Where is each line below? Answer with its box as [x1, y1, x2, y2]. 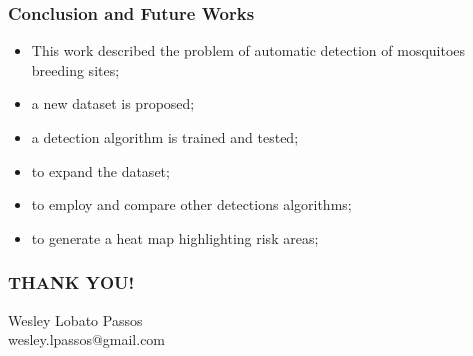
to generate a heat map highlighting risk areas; [31, 227, 319, 248]
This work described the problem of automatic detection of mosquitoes [31, 40, 466, 61]
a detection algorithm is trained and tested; [31, 127, 299, 147]
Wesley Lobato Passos [8, 309, 143, 330]
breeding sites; [31, 59, 120, 80]
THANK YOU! [8, 270, 135, 295]
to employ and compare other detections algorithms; [31, 194, 352, 215]
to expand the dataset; [31, 160, 170, 181]
